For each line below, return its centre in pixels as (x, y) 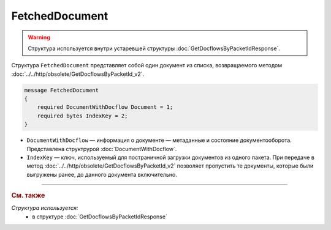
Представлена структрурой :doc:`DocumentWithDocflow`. (102, 149)
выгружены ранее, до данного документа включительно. (102, 174)
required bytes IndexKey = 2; (82, 116)
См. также (28, 196)
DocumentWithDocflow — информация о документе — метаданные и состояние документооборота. (159, 140)
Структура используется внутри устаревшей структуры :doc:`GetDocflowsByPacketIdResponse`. (154, 48)
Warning (39, 37)
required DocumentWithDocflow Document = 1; (105, 107)
